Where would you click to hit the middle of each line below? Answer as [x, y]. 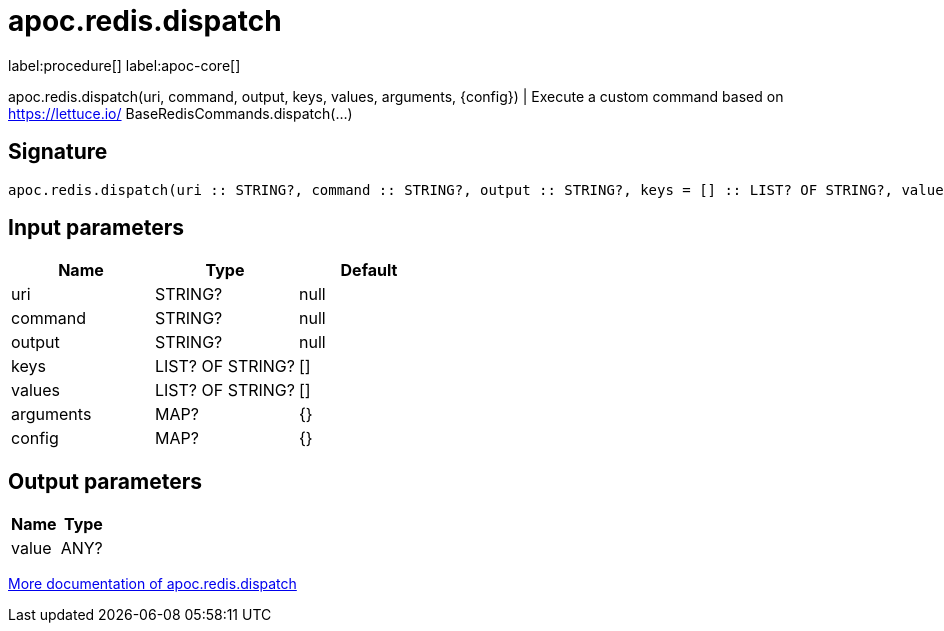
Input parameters [96, 228]
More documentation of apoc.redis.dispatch [152, 584]
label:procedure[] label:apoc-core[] [124, 65]
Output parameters [105, 481]
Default [369, 270]
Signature [58, 152]
